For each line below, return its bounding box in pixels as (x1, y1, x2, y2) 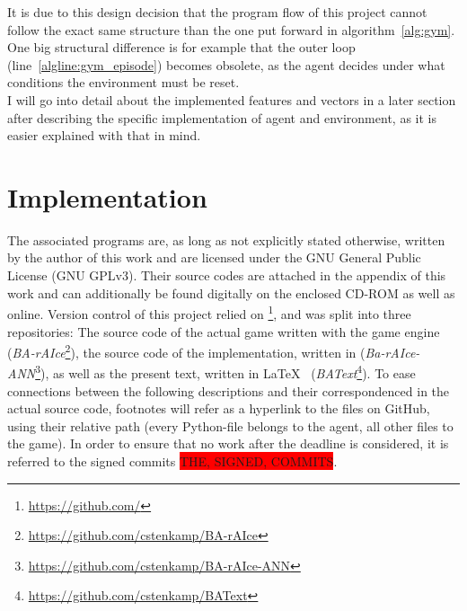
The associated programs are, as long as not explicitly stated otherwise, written (7, 230, 445, 249)
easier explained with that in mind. (7, 126, 201, 145)
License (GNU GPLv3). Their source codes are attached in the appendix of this (7, 266, 446, 285)
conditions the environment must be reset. (7, 73, 240, 92)
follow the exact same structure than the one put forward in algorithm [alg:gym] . (7, 20, 455, 39)
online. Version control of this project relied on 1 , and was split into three (7, 302, 411, 323)
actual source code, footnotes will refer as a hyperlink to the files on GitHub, (7, 399, 430, 418)
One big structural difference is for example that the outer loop (7, 38, 356, 57)
